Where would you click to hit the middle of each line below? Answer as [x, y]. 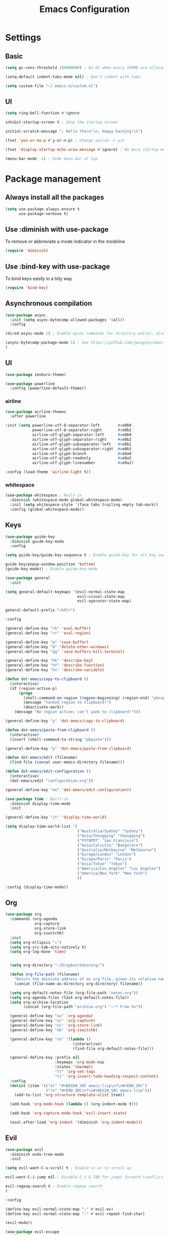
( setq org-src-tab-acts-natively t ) [48, 947]
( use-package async [26, 315]
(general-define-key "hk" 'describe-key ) [49, 661]
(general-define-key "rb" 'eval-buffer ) [48, 629]
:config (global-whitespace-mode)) [47, 510]
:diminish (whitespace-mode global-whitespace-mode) [66, 500]
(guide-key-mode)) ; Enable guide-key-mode [52, 569]
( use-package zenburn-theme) [36, 374]
